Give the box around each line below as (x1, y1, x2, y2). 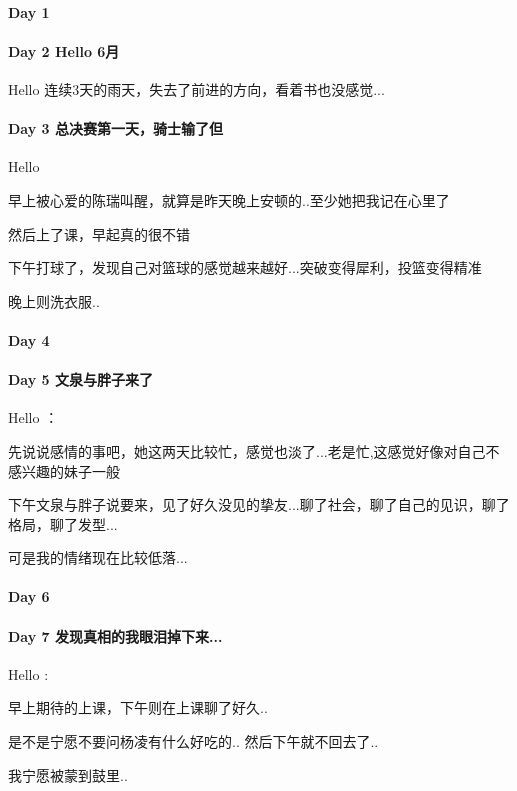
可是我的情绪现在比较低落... (8, 547, 188, 568)
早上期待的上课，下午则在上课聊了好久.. (8, 697, 268, 718)
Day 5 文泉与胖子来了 (8, 369, 153, 390)
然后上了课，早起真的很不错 (8, 223, 190, 244)
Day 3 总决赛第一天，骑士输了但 (8, 118, 223, 139)
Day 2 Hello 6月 (8, 40, 120, 61)
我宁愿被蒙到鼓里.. (8, 764, 128, 785)
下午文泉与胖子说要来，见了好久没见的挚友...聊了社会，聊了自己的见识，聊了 (8, 494, 510, 515)
